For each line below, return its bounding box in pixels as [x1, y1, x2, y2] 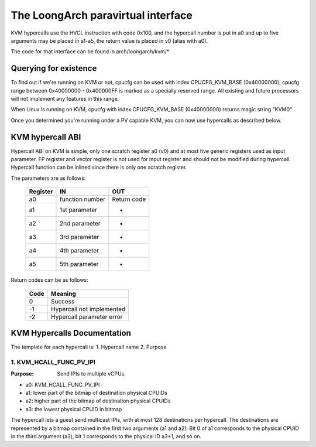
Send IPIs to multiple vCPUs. [57, 370, 126, 377]
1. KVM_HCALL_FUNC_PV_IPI [11, 358, 96, 366]
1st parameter [59, 206, 98, 214]
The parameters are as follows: [11, 175, 86, 182]
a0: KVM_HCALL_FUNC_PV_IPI [25, 381, 100, 388]
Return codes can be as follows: [11, 277, 89, 284]
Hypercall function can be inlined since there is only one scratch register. [11, 164, 187, 171]
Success [50, 297, 75, 305]
